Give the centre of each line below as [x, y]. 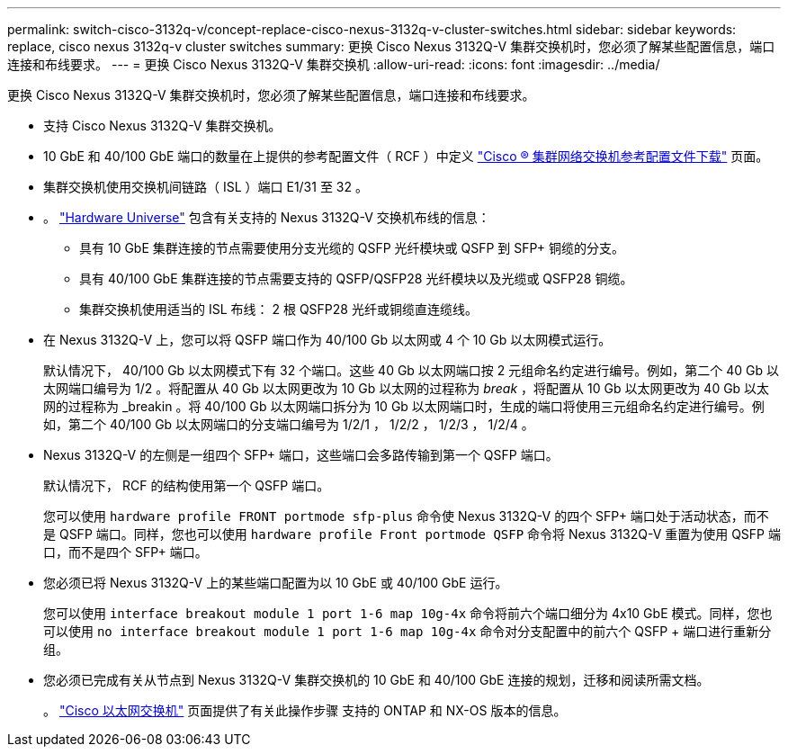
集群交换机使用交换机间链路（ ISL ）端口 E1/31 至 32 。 [206, 187]
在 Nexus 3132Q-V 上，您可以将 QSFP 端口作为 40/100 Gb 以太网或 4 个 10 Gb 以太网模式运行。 [327, 340]
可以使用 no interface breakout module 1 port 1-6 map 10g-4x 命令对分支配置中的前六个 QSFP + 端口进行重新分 [407, 631]
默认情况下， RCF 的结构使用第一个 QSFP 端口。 [187, 485]
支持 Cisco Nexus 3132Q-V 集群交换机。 [162, 126]
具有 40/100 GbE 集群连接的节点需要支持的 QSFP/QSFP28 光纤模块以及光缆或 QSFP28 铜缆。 [356, 278]
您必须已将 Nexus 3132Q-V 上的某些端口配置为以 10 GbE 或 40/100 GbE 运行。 [276, 583]
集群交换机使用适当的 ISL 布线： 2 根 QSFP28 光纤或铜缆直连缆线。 [278, 309]
